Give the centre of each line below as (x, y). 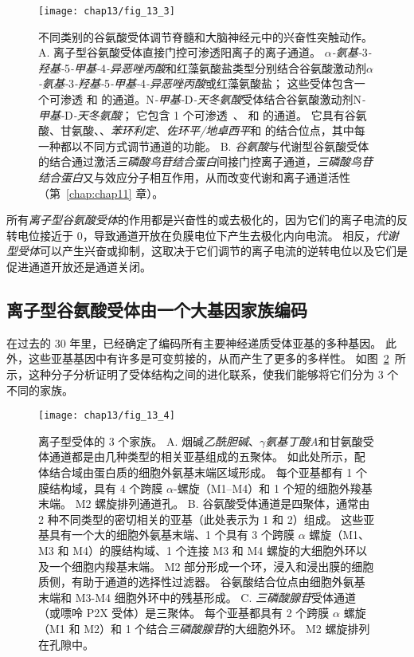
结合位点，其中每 (320, 130)
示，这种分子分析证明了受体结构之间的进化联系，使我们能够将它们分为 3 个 (203, 374)
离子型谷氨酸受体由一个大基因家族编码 (157, 309)
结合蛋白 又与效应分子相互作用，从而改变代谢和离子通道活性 (194, 177)
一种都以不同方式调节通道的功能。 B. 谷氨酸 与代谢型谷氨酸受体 (204, 146)
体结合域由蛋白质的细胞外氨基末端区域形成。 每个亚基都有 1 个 (203, 472)
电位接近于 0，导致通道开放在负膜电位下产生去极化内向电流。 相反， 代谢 (208, 235)
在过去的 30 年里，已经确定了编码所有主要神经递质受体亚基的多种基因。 (194, 342)
